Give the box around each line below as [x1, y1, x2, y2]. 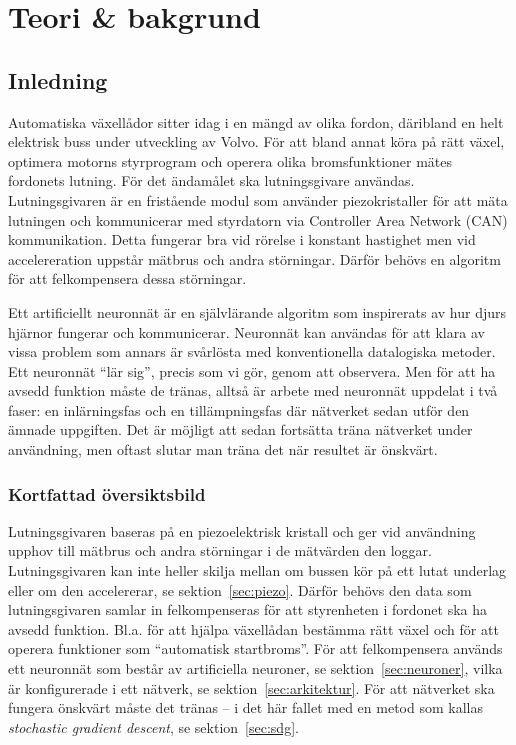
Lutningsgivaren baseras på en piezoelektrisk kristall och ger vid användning [8, 520, 476, 541]
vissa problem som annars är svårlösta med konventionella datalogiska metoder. [8, 341, 496, 362]
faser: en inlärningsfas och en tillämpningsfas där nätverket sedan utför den [8, 399, 470, 420]
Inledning [8, 64, 108, 95]
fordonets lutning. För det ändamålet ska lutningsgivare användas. [8, 170, 415, 191]
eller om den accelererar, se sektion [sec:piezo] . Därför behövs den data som [8, 579, 472, 600]
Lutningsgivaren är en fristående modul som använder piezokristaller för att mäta [8, 189, 508, 210]
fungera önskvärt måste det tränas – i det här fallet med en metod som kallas [8, 697, 483, 718]
